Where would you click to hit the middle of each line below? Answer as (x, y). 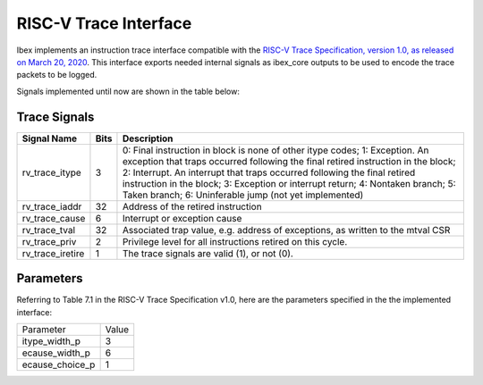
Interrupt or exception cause (182, 218)
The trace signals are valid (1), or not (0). (208, 253)
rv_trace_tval (49, 230)
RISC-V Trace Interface (104, 23)
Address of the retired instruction (192, 206)
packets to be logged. (57, 75)
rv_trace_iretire (53, 253)
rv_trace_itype (52, 172)
